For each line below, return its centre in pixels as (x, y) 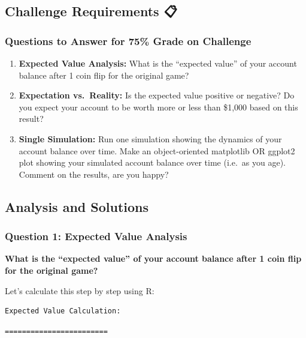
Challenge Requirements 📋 (91, 11)
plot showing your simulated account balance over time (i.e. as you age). (152, 162)
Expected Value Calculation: (63, 311)
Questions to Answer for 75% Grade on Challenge (128, 41)
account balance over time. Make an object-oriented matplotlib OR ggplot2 (157, 150)
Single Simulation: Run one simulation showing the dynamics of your (150, 138)
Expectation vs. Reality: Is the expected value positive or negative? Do (157, 95)
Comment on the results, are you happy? (94, 174)
